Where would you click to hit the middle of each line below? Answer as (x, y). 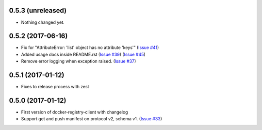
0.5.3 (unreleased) (38, 10)
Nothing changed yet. (43, 22)
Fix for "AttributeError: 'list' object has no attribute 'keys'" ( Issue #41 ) (90, 48)
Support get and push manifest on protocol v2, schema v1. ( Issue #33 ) (92, 119)
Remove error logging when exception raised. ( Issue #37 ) (79, 61)
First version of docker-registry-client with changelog (74, 112)
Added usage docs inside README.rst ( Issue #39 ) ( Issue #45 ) (83, 54)
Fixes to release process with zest (55, 87)
